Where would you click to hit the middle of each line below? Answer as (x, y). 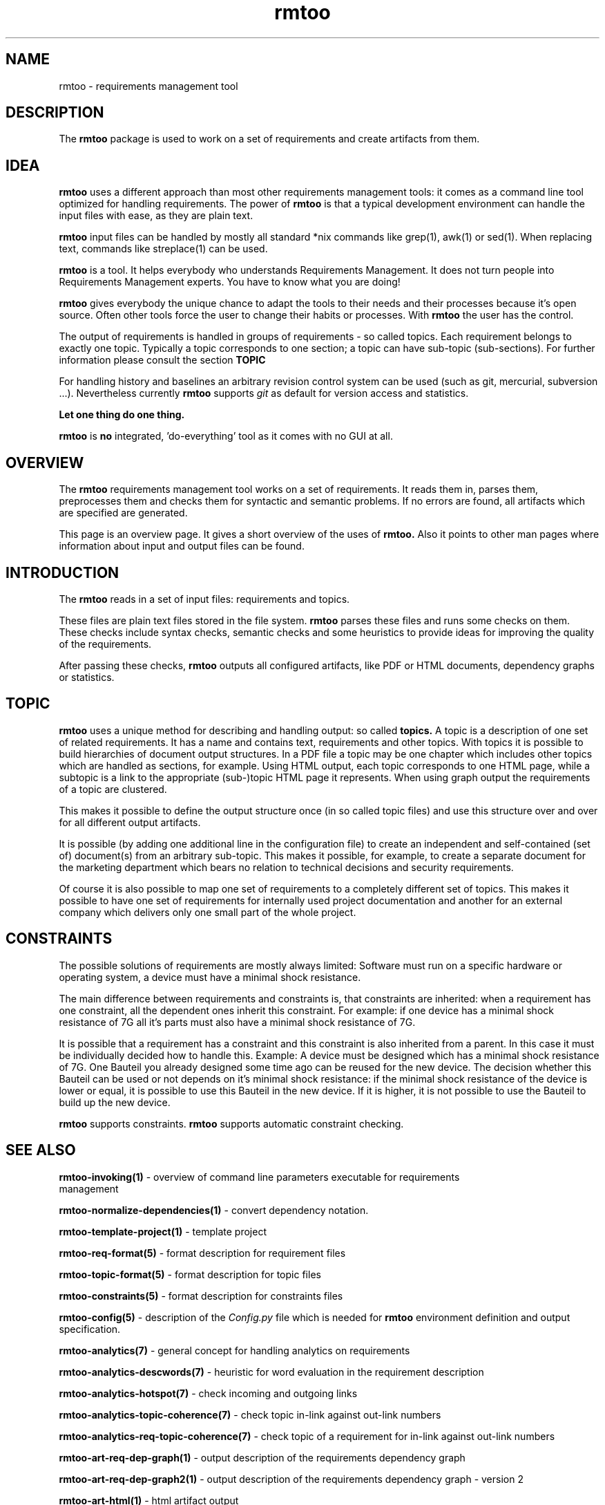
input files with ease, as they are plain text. (156, 216)
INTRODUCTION (63, 572)
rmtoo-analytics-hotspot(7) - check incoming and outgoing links (208, 1393)
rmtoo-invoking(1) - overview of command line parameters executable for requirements (259, 1177)
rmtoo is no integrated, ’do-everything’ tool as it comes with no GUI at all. (226, 436)
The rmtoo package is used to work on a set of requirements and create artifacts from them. (269, 139)
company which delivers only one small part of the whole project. (208, 912)
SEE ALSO (41, 1150)
